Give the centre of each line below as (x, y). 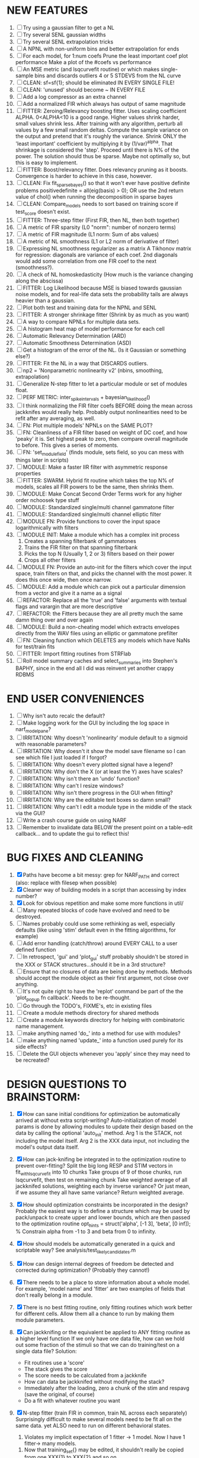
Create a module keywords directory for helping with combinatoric (104, 1020)
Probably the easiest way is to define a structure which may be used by (102, 1211)
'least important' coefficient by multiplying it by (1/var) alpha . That (94, 143)
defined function (36, 949)
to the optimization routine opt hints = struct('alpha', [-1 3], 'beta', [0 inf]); (103, 1224)
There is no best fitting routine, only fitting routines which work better (107, 1307)
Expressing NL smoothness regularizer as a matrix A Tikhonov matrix (107, 248)
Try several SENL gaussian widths (64, 35)
